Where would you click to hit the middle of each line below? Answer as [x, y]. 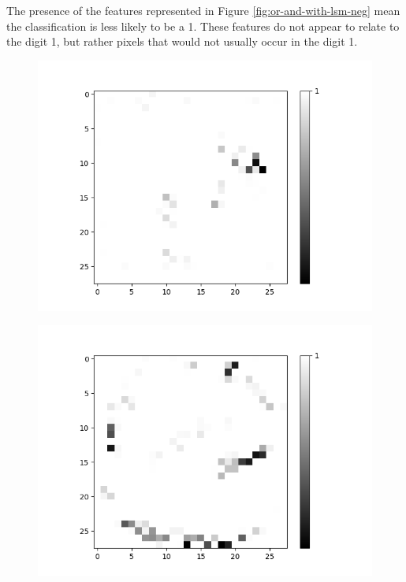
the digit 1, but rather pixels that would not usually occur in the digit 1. [182, 41]
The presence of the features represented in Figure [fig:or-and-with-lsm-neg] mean [203, 10]
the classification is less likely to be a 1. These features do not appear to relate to [203, 26]
